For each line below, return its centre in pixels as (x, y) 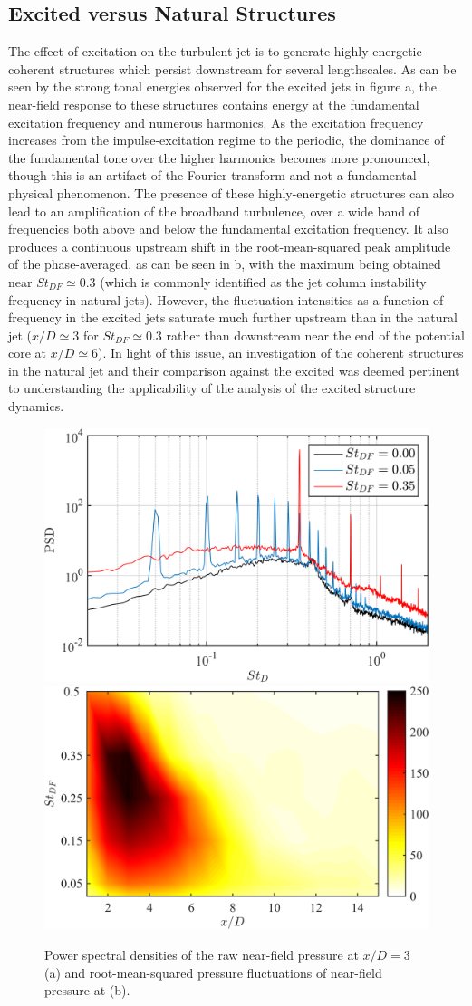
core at (28, 353)
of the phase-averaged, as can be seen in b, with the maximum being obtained (225, 264)
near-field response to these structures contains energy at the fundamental (214, 104)
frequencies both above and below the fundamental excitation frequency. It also (228, 229)
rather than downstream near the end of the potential (315, 335)
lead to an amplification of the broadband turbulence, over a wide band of (214, 211)
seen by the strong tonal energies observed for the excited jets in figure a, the (223, 86)
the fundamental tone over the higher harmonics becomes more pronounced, (219, 157)
